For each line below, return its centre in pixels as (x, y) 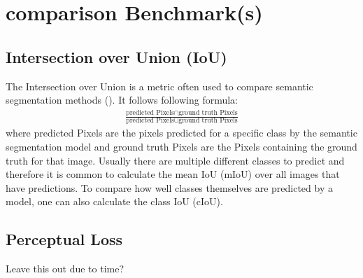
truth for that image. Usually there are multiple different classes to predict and (175, 160)
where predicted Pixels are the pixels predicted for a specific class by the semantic (181, 133)
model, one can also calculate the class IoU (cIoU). (114, 201)
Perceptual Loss (64, 239)
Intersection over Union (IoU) (116, 56)
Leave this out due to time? (65, 269)
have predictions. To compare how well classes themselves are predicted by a (169, 187)
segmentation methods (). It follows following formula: (122, 100)
